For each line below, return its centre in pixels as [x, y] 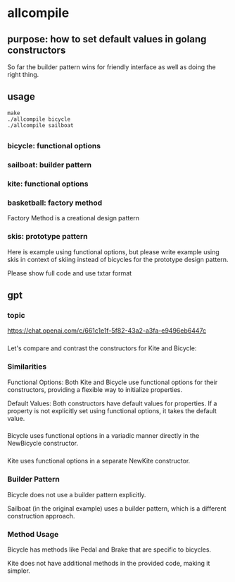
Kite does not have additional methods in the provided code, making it [109, 563]
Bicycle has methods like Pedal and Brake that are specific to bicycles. [109, 550]
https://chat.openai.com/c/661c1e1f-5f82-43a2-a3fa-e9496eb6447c [107, 331]
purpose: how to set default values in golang [107, 39]
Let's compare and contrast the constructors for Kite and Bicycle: [102, 348]
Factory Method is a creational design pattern [73, 218]
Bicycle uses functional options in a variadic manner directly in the [103, 436]
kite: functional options [48, 184]
